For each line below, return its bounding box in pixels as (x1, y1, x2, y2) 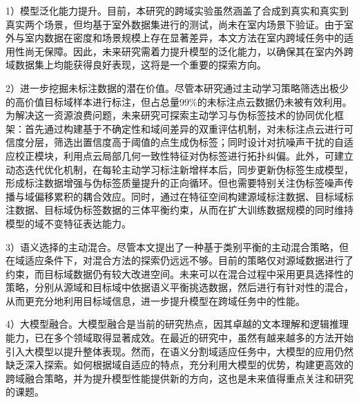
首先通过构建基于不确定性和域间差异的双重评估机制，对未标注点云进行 (24, 121, 344, 135)
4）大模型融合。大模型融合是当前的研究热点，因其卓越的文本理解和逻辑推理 (6, 317, 349, 331)
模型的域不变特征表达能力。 (6, 216, 131, 230)
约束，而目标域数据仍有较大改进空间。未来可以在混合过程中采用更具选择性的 (6, 266, 353, 281)
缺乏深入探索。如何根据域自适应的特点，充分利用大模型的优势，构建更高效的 (6, 357, 353, 372)
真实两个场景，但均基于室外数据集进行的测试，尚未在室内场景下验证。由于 (6, 17, 344, 31)
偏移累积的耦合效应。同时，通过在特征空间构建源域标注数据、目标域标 (34, 189, 353, 203)
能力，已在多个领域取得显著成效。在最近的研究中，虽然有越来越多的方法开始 (6, 330, 353, 345)
